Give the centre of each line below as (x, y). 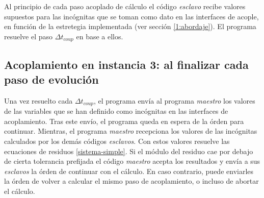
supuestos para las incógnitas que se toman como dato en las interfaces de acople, (131, 16)
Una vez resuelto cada (38, 100)
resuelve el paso (29, 36)
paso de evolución (51, 79)
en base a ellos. (100, 36)
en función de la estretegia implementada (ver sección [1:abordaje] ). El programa (130, 26)
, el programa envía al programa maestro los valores (175, 100)
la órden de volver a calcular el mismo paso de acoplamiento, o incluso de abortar (131, 181)
